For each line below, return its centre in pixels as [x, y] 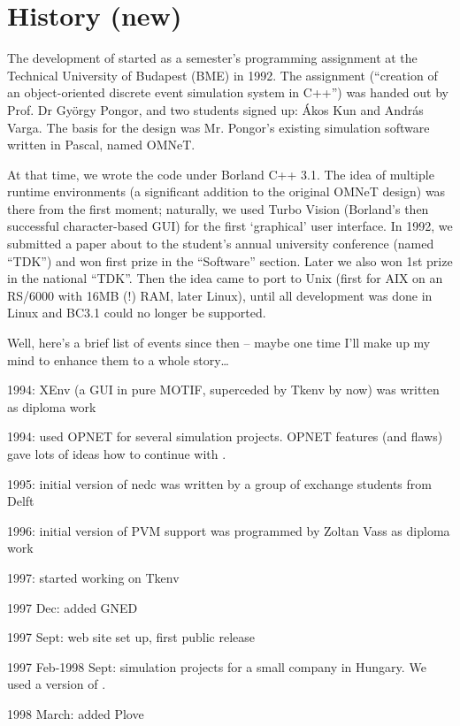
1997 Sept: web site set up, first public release [131, 637]
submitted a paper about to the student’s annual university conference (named [221, 244]
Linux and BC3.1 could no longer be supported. [137, 313]
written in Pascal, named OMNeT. [101, 145]
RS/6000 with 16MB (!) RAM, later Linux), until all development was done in [220, 295]
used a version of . [57, 684]
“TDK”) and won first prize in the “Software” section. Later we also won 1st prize [230, 260]
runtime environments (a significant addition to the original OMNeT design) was [226, 191]
